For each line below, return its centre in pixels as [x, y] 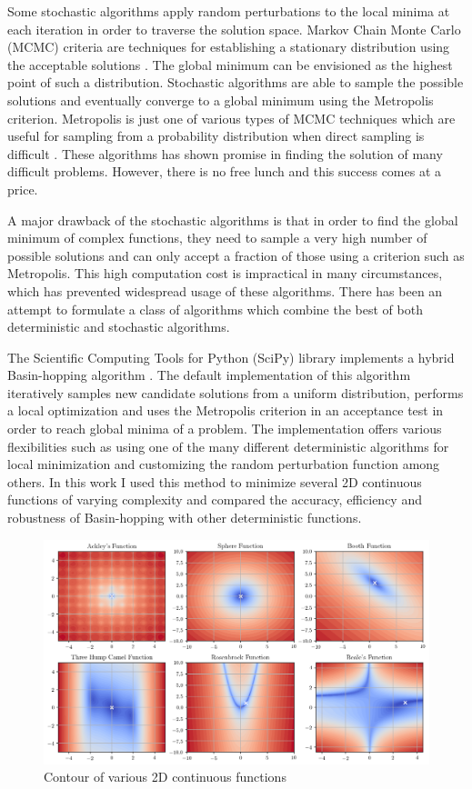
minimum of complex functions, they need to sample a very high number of [217, 238]
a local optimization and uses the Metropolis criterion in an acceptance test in [226, 410]
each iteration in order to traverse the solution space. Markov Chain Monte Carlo [234, 29]
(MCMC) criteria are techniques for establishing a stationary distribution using [229, 47]
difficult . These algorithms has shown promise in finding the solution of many [225, 153]
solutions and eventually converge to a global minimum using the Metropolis [221, 100]
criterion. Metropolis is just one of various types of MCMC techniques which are [231, 118]
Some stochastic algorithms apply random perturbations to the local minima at [229, 11]
